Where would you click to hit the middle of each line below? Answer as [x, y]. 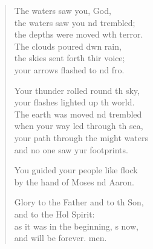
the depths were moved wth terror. [79, 34]
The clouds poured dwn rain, [68, 46]
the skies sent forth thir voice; [70, 58]
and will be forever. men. [60, 238]
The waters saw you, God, [63, 10]
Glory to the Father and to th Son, [79, 202]
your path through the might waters [81, 137]
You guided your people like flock [76, 170]
